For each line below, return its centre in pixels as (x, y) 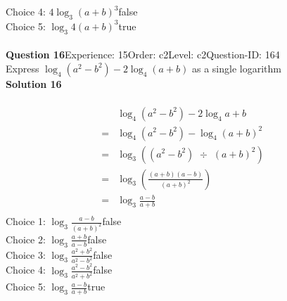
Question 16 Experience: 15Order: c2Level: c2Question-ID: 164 (143, 55)
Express (23, 68)
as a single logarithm (236, 68)
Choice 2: (26, 239)
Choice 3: (26, 254)
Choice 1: (26, 221)
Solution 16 (34, 83)
